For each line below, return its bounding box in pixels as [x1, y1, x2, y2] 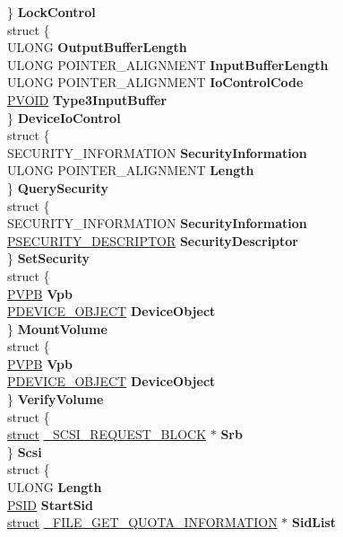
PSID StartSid [7, 495, 94, 514]
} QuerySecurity [7, 178, 109, 197]
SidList [292, 513, 337, 532]
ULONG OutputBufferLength [7, 38, 187, 57]
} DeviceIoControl [7, 108, 121, 127]
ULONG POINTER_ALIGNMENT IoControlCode [7, 73, 304, 92]
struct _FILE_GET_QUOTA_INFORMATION [7, 513, 278, 532]
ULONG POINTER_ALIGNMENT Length [7, 161, 254, 180]
